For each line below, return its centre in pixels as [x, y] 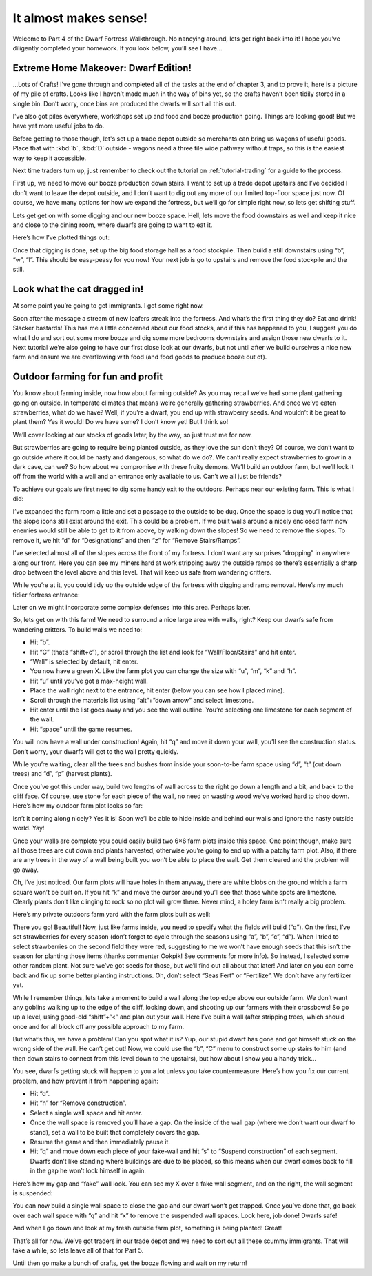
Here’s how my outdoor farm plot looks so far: [78, 806]
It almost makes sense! [80, 18]
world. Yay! [29, 828]
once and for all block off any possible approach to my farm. [99, 1026]
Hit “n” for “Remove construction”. [78, 1103]
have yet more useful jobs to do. [59, 126]
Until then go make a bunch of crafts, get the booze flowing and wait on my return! [130, 1263]
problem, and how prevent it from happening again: [85, 1081]
